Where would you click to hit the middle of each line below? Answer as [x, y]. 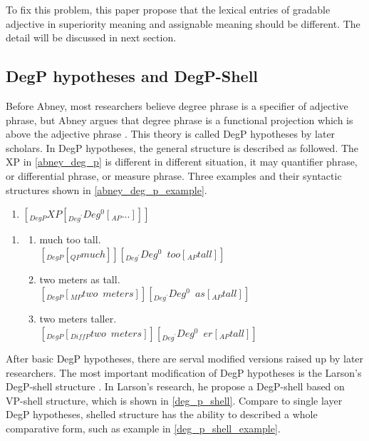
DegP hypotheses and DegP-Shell [132, 76]
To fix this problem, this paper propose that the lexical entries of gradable [168, 9]
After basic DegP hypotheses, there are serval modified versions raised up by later [185, 358]
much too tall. [70, 239]
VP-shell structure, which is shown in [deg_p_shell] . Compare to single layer [174, 400]
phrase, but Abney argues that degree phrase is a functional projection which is [180, 120]
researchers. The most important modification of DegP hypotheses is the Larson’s [184, 372]
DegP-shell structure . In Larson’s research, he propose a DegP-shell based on [175, 386]
